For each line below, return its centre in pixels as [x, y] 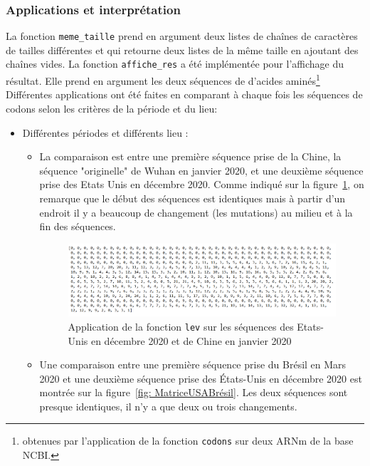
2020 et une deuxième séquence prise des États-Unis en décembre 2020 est [201, 378]
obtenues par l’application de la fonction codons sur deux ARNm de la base [188, 441]
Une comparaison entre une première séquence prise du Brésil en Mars [193, 364]
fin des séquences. [78, 226]
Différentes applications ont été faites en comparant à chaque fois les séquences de [184, 94]
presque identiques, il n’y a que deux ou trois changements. [168, 406]
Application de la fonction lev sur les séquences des [181, 326]
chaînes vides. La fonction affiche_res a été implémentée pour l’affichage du [175, 64]
